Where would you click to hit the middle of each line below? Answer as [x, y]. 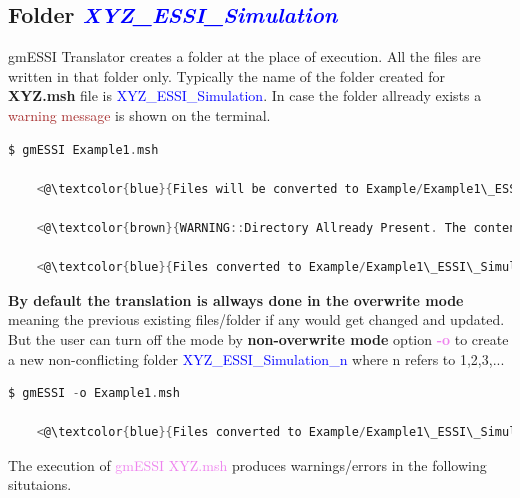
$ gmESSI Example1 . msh [83, 149]
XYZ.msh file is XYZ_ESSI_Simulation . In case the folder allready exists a [245, 95]
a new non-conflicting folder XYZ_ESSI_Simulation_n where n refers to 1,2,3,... [256, 358]
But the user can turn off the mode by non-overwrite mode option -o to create [258, 338]
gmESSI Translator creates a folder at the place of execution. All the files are [244, 56]
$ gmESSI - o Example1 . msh [94, 393]
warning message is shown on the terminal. [139, 114]
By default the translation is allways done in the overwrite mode [236, 299]
